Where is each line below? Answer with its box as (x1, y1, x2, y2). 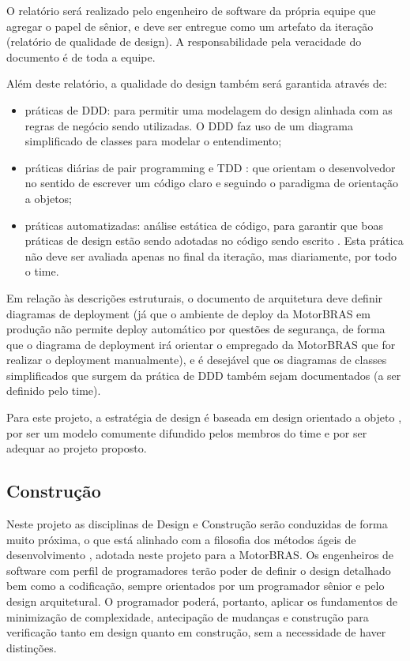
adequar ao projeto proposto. (6, 440, 147, 456)
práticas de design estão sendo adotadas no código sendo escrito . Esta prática (24, 232, 404, 249)
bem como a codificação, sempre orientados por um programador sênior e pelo (6, 577, 385, 594)
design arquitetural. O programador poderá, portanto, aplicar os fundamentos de (6, 593, 397, 610)
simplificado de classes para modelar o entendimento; (24, 133, 282, 149)
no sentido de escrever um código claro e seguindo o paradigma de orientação (24, 175, 398, 191)
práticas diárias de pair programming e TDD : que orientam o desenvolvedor (24, 159, 396, 175)
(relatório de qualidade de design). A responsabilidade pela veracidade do (6, 33, 362, 50)
